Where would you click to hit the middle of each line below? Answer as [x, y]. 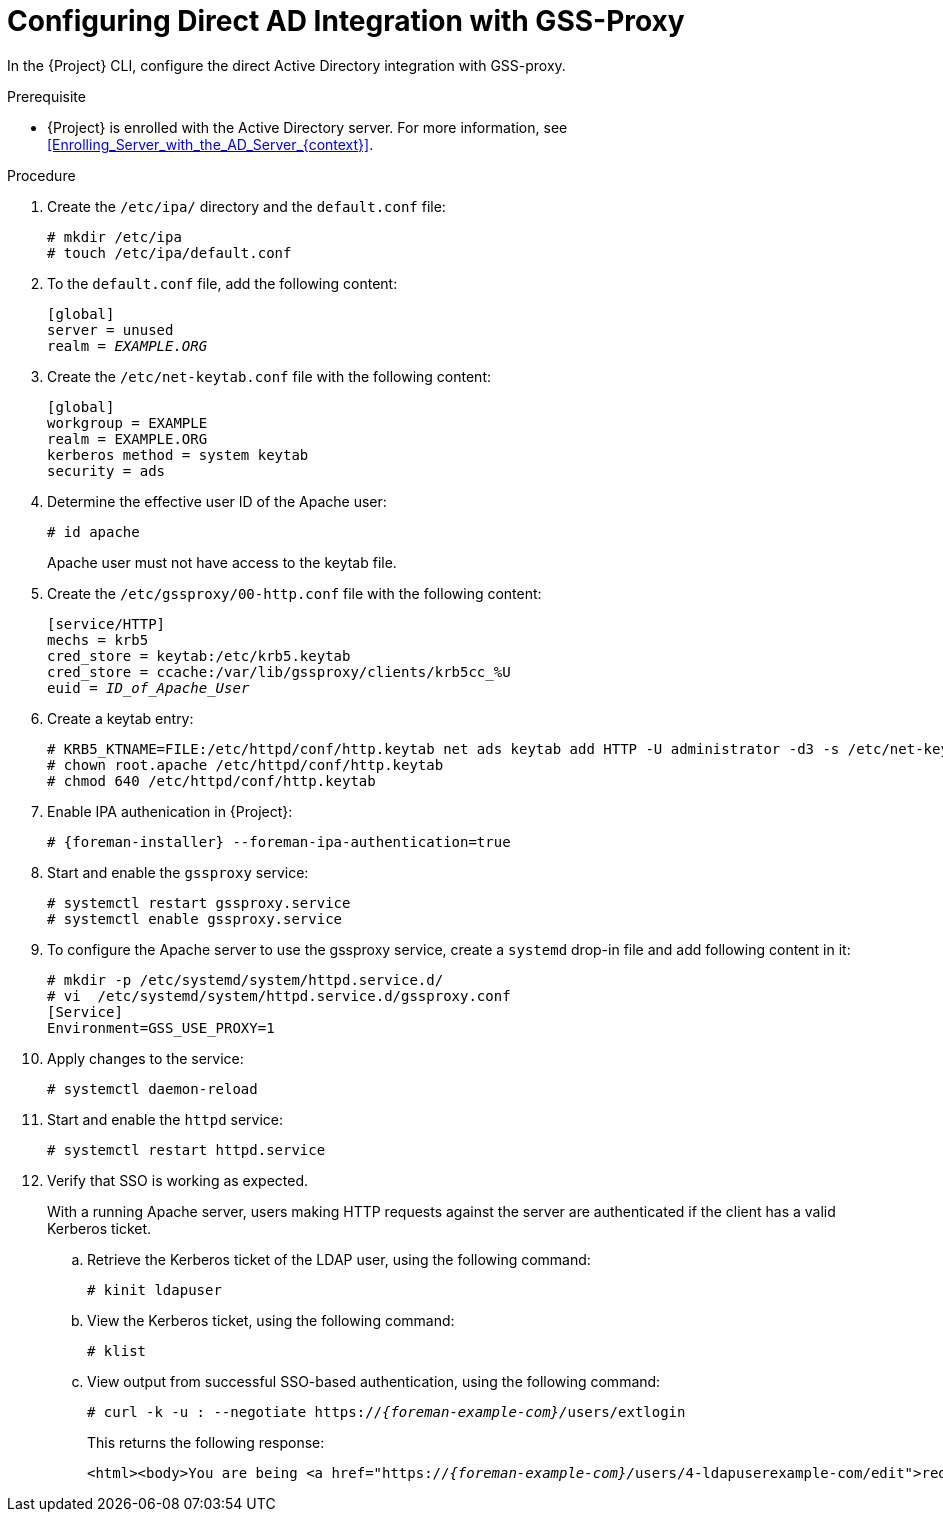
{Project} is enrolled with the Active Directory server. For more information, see [307, 127]
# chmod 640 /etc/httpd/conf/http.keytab [211, 780]
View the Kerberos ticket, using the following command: [271, 1320]
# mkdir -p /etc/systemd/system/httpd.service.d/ [245, 979]
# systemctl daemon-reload [152, 1088]
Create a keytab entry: [120, 718]
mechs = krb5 [98, 639]
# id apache [93, 531]
